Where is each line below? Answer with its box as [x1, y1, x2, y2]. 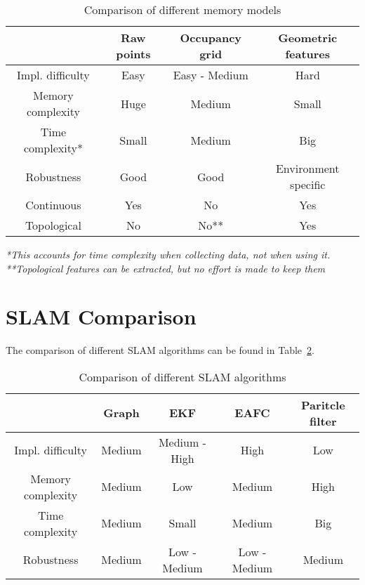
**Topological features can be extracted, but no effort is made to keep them [6, 261, 326, 275]
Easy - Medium [173, 67, 248, 83]
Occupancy [180, 29, 242, 46]
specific [290, 176, 326, 192]
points [116, 46, 151, 62]
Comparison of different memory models [84, 1, 281, 18]
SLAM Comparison [6, 302, 197, 331]
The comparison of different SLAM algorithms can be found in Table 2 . [6, 343, 314, 357]
